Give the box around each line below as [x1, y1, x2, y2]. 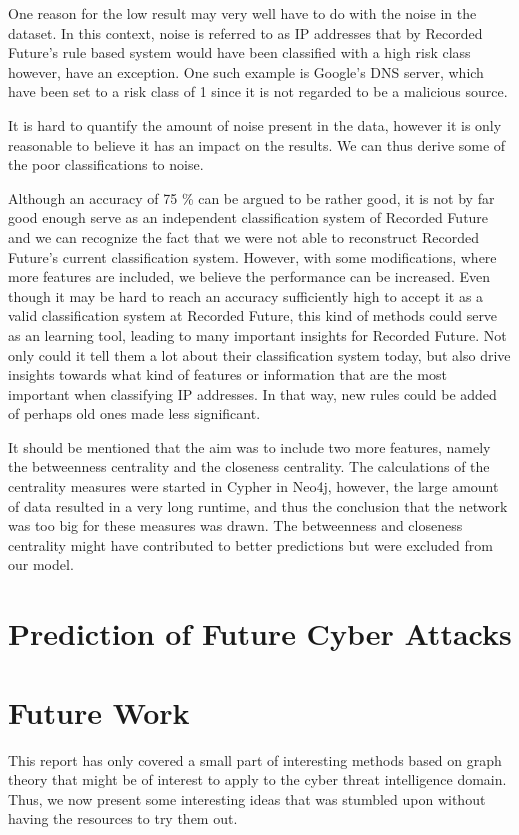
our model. [8, 554, 74, 575]
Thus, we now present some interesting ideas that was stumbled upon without [8, 788, 486, 809]
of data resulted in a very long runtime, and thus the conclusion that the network [8, 495, 508, 516]
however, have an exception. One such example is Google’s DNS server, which [8, 61, 484, 82]
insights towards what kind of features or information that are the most [8, 364, 447, 385]
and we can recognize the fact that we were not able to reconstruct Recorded [8, 226, 479, 247]
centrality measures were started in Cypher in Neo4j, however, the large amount [8, 476, 499, 497]
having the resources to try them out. [8, 808, 238, 829]
